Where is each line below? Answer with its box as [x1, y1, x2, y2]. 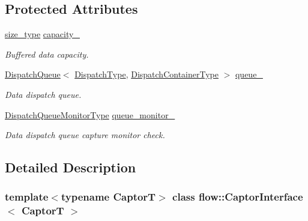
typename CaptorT [61, 189, 156, 204]
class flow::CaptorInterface [172, 189, 303, 204]
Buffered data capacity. [5, 47, 89, 60]
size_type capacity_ [5, 28, 80, 40]
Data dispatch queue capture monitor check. [5, 129, 165, 141]
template [5, 189, 49, 204]
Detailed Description [5, 158, 136, 177]
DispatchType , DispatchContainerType [74, 68, 219, 80]
